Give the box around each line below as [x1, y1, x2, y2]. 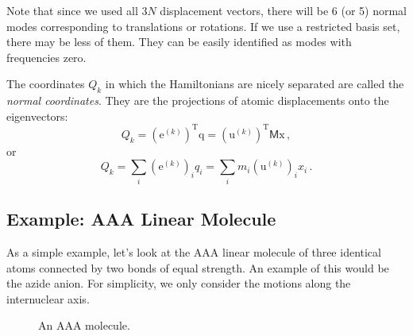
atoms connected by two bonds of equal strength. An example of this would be [6, 259, 389, 276]
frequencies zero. [6, 48, 87, 65]
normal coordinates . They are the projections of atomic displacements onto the [6, 92, 389, 109]
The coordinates [6, 75, 85, 92]
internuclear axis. [6, 290, 90, 307]
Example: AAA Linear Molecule [6, 207, 276, 231]
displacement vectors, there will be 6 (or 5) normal [160, 2, 407, 18]
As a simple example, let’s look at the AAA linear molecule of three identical [6, 243, 381, 260]
